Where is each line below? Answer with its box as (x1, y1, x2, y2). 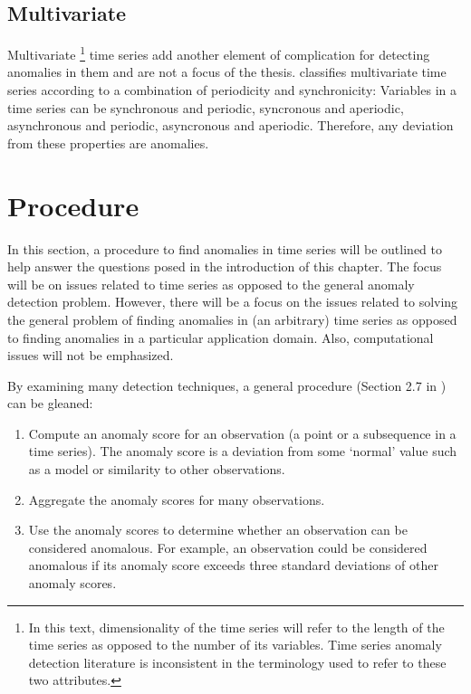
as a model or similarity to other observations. (28, 460, 285, 479)
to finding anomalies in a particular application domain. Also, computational (7, 328, 434, 347)
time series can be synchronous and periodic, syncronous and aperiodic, (7, 98, 404, 117)
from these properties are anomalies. (7, 133, 209, 152)
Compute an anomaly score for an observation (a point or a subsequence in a (28, 423, 457, 442)
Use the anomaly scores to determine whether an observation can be (28, 520, 408, 539)
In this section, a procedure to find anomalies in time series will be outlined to (7, 239, 442, 258)
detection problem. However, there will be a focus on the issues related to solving (7, 292, 458, 311)
